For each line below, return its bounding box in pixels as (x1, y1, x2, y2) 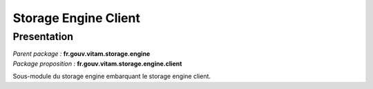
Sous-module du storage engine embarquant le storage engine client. (12, 72, 211, 81)
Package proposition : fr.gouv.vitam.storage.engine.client (12, 59, 182, 68)
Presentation (12, 30, 74, 43)
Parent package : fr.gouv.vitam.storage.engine (12, 50, 151, 58)
